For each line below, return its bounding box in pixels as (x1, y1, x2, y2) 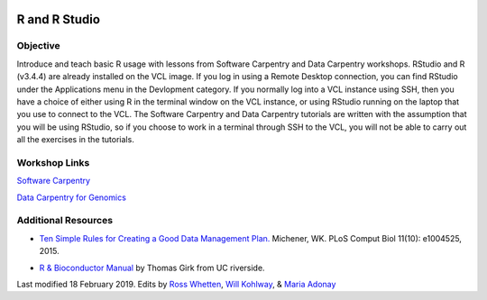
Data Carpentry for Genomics (16, 192, 126, 203)
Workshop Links (16, 156, 90, 168)
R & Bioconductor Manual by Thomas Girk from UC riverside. (39, 262, 265, 273)
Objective (16, 40, 60, 52)
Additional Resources (16, 214, 113, 227)
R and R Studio (16, 12, 101, 27)
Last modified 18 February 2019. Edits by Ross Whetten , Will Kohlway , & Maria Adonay (16, 278, 336, 289)
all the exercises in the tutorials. (16, 134, 134, 145)
